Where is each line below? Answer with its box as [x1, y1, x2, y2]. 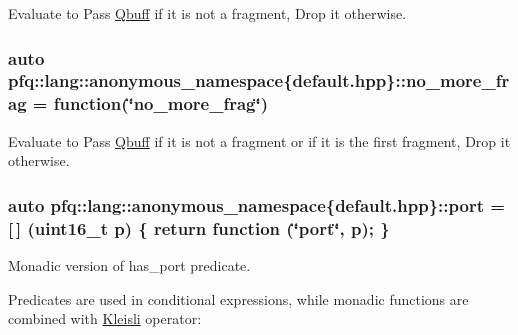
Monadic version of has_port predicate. [8, 254, 251, 275]
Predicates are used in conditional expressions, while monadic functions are [8, 288, 469, 309]
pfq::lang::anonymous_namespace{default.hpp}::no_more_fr [8, 68, 510, 93]
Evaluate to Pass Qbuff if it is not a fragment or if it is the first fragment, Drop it [8, 130, 511, 151]
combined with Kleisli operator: [8, 308, 202, 329]
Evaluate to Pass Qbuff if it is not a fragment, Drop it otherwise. [8, 3, 407, 23]
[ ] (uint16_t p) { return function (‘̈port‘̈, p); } [8, 215, 390, 240]
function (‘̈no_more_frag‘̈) [53, 91, 268, 116]
